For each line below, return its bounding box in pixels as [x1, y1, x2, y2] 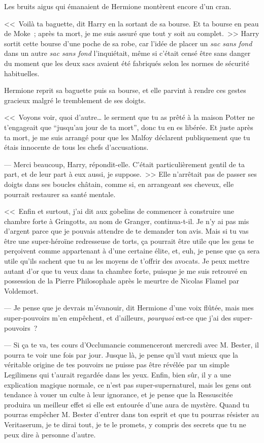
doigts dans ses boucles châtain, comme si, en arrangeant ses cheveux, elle [4, 178, 234, 189]
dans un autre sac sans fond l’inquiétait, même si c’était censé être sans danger [4, 48, 251, 58]
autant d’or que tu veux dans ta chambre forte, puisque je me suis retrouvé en [4, 265, 247, 276]
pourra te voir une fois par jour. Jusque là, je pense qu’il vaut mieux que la [4, 349, 239, 360]
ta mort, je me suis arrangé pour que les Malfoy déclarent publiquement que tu [4, 132, 250, 142]
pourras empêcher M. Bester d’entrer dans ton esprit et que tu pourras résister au [4, 409, 259, 420]
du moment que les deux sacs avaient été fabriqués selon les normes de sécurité [4, 57, 249, 68]
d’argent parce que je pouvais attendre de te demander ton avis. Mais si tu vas [4, 226, 249, 236]
